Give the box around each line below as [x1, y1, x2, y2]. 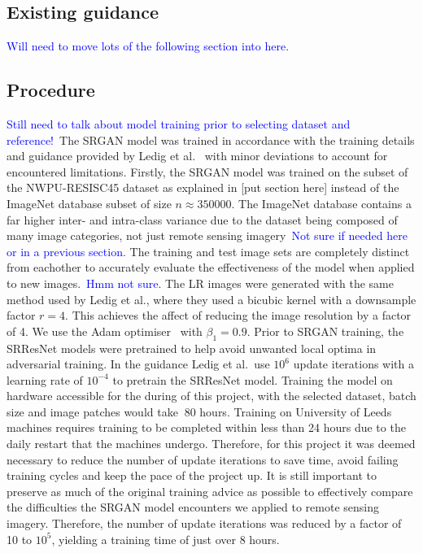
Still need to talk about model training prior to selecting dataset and [7, 115, 351, 132]
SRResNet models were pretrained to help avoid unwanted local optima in [7, 339, 377, 356]
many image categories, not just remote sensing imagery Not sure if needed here [7, 227, 408, 244]
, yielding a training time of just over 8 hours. [51, 530, 280, 547]
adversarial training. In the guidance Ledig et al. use [7, 355, 270, 372]
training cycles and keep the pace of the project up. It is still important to [7, 467, 377, 484]
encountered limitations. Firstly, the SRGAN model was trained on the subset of [7, 163, 408, 180]
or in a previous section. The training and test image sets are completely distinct [7, 242, 410, 259]
